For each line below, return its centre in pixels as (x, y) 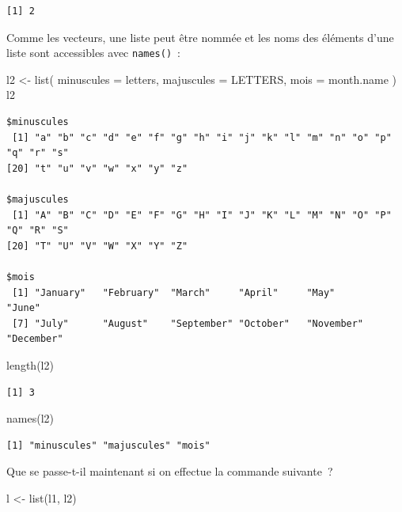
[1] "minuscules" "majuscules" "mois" (108, 445)
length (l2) (30, 364)
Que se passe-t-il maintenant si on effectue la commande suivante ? (170, 471)
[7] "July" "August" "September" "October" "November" (188, 323)
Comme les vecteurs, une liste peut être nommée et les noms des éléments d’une (200, 37)
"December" (35, 339)
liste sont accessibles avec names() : (94, 53)
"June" (23, 308)
